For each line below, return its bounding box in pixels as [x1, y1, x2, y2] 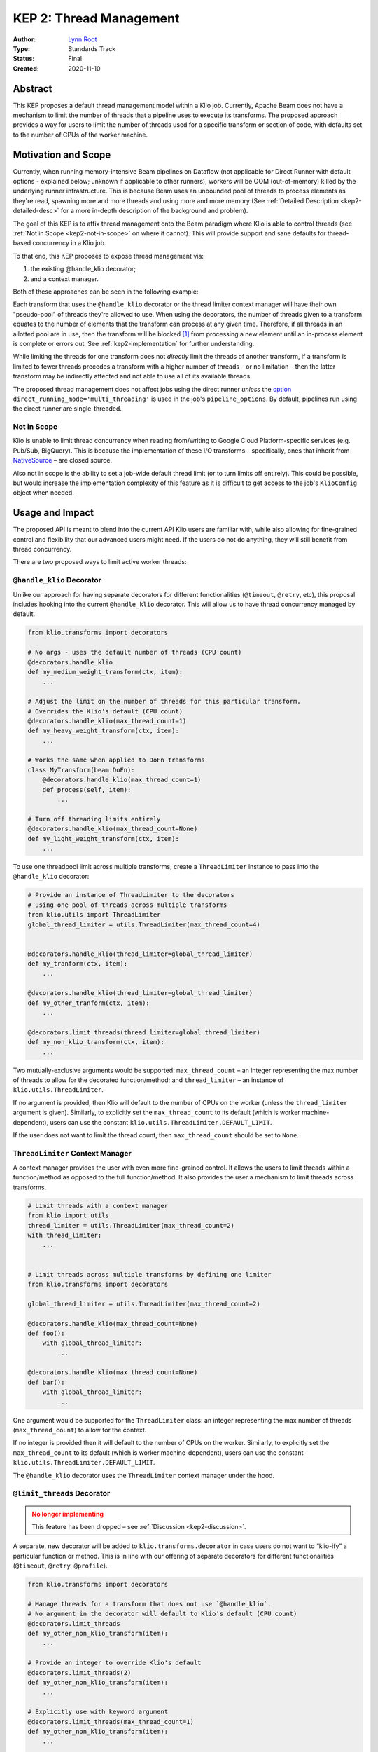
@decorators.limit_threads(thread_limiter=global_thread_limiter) [27, 1028, 260, 1036]
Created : [13, 64, 40, 73]
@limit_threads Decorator [13, 1488, 111, 1498]
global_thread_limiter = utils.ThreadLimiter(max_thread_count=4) [27, 920, 260, 929]
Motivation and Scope [13, 149, 111, 160]
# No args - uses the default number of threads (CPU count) [27, 648, 242, 657]
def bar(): [27, 1378, 65, 1386]
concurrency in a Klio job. [32, 239, 106, 247]
